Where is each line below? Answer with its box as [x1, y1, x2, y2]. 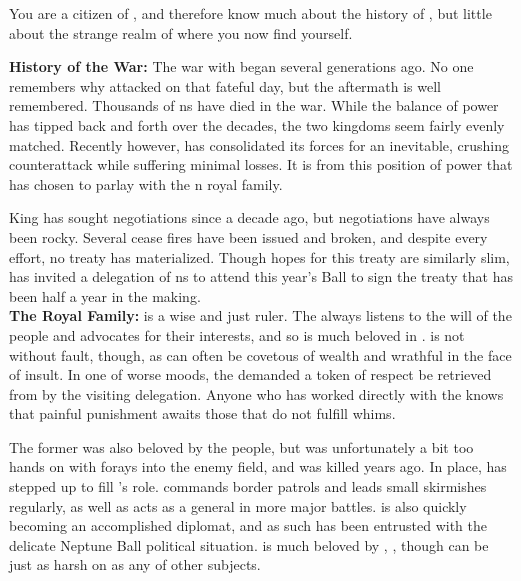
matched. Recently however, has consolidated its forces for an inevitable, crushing [9, 134, 510, 155]
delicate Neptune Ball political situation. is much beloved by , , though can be [9, 534, 489, 555]
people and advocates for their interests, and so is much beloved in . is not [9, 324, 465, 345]
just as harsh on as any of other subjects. [9, 554, 261, 575]
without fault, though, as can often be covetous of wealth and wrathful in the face [9, 344, 512, 365]
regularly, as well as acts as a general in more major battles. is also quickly [9, 495, 467, 516]
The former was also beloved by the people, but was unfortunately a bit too [9, 436, 474, 457]
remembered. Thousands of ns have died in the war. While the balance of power [9, 95, 499, 116]
